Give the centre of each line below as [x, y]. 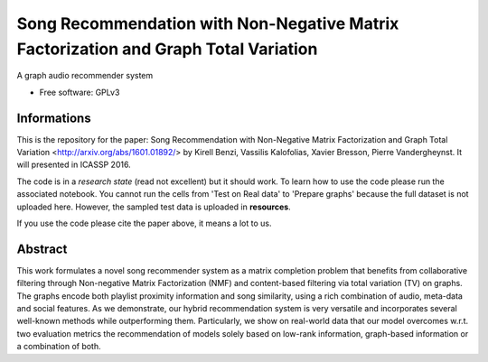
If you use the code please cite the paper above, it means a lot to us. [144, 223]
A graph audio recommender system [85, 76]
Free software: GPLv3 [80, 92]
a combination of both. [59, 347]
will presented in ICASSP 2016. [74, 165]
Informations [54, 118]
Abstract [42, 249]
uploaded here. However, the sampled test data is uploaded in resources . [154, 207]
